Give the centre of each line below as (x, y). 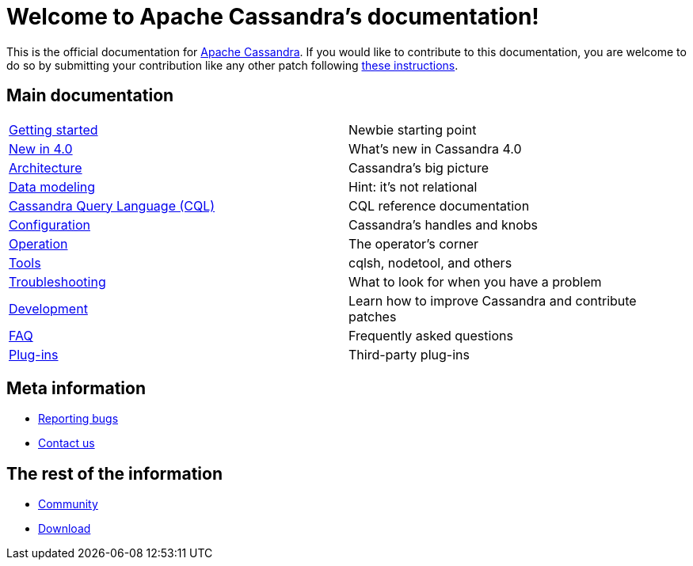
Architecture (46, 167)
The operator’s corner (413, 243)
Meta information (76, 389)
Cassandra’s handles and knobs (444, 224)
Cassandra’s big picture (419, 167)
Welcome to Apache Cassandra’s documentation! (273, 17)
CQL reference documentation (439, 205)
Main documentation (90, 96)
